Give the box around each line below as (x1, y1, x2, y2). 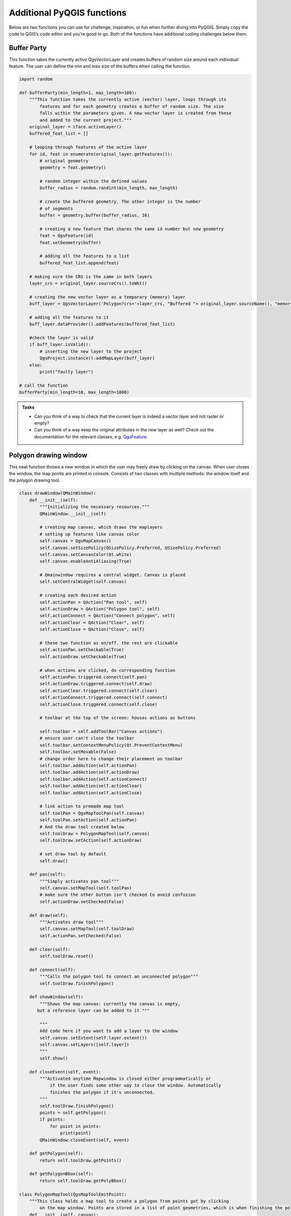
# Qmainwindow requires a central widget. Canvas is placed (39, 572, 186, 578)
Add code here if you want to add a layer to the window (39, 1028, 178, 1034)
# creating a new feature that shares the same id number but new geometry (39, 226, 224, 232)
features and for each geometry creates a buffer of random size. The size (39, 104, 224, 109)
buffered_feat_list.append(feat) (39, 260, 119, 266)
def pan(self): (29, 872, 65, 877)
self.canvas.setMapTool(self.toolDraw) (39, 926, 134, 931)
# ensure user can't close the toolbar (39, 735, 134, 741)
